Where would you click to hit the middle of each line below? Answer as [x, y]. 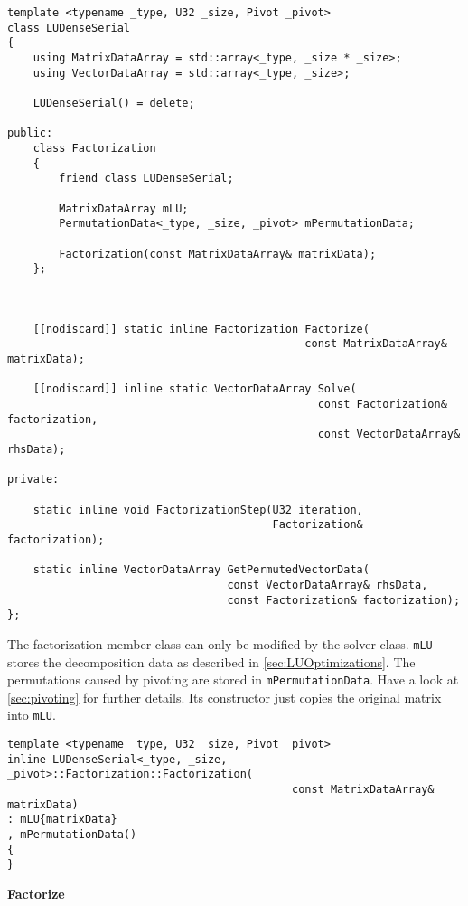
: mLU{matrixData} [62, 820]
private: [33, 480]
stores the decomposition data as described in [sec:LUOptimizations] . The [211, 661]
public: [30, 133]
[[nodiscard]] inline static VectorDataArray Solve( [195, 389]
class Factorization [94, 148]
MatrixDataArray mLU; [124, 208]
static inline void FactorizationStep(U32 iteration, [198, 510]
